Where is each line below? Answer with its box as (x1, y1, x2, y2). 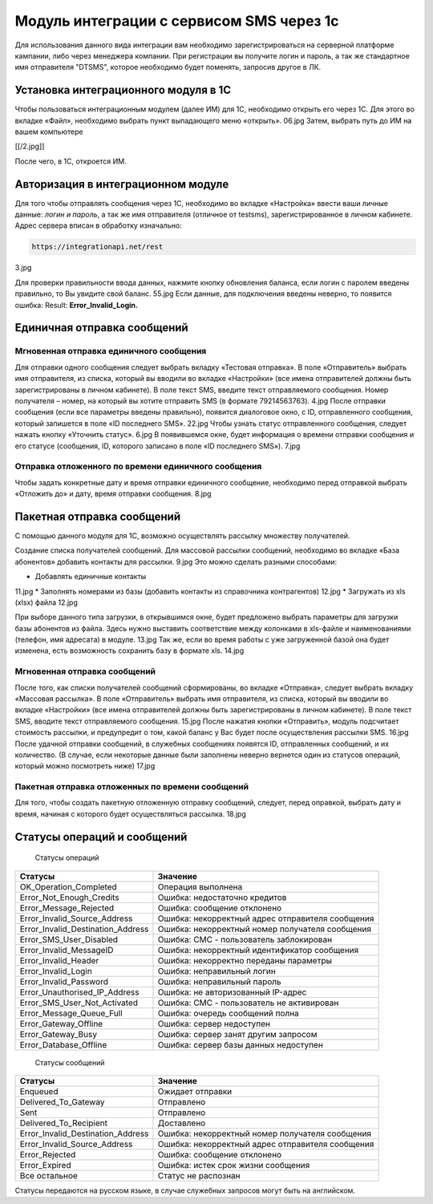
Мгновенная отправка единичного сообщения (14, 346, 207, 357)
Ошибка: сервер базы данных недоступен (157, 1039, 324, 1050)
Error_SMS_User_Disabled (19, 934, 119, 945)
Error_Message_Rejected (19, 902, 115, 914)
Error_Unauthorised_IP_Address (19, 987, 140, 998)
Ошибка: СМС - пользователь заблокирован (157, 934, 333, 945)
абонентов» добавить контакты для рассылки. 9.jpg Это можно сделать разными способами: (14, 557, 338, 566)
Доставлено (157, 1117, 206, 1129)
